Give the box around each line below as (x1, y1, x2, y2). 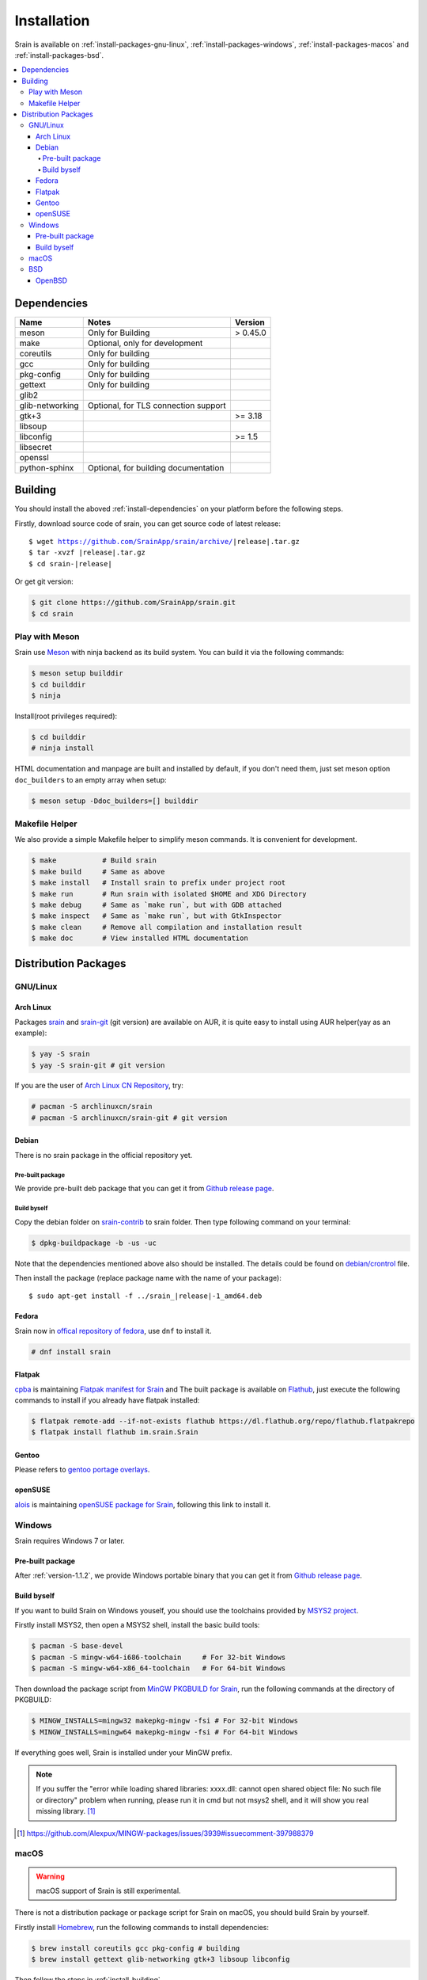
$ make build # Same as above (31, 867, 165, 876)
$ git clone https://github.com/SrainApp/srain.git (31, 598, 236, 607)
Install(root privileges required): (14, 711, 118, 721)
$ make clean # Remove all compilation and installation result (31, 923, 303, 931)
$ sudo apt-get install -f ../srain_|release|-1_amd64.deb (28, 1292, 263, 1300)
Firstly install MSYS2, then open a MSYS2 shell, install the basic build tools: (14, 1620, 260, 1630)
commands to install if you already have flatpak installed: (14, 1396, 200, 1405)
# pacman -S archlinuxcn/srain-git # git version (31, 1113, 228, 1122)
